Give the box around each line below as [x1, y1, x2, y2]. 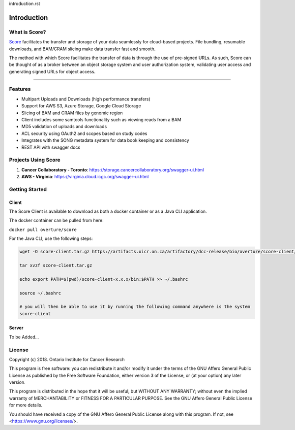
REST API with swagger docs [21, 144, 81, 150]
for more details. [9, 402, 43, 408]
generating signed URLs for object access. [9, 68, 96, 74]
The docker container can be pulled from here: [9, 217, 104, 224]
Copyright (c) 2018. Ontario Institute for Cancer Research [9, 356, 125, 362]
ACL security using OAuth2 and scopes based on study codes [21, 131, 147, 136]
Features [9, 86, 31, 93]
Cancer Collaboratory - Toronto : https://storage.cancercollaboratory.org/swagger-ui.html [21, 166, 204, 172]
